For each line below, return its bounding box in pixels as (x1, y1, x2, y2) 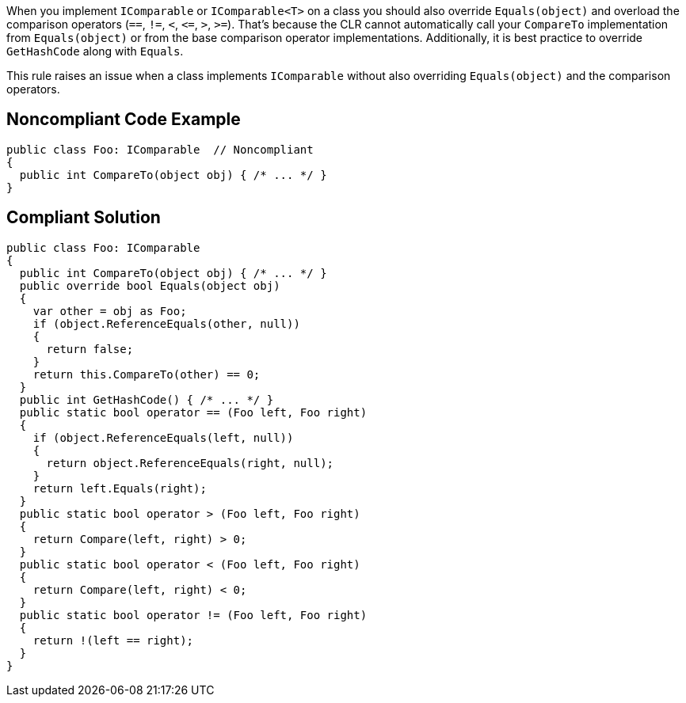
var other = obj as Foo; (32, 304, 187, 317)
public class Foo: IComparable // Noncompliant (6, 142, 314, 156)
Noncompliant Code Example (6, 109, 241, 130)
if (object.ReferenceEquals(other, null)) (32, 317, 300, 330)
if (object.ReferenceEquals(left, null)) (32, 431, 294, 444)
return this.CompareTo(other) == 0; (32, 367, 261, 381)
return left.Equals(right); (32, 481, 207, 495)
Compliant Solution (6, 207, 161, 228)
